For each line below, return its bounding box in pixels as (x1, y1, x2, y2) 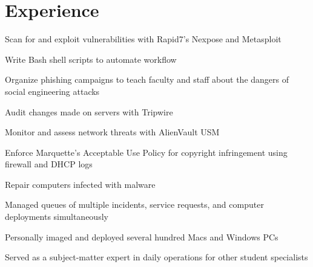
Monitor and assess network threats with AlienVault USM (5, 126, 220, 138)
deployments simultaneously (5, 210, 108, 223)
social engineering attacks (5, 85, 100, 97)
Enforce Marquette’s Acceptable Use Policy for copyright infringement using (5, 146, 288, 158)
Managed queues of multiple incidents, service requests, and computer (5, 198, 264, 211)
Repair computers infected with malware (5, 178, 156, 190)
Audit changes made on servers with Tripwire (5, 105, 173, 118)
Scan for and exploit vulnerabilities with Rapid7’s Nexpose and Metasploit (5, 33, 282, 45)
